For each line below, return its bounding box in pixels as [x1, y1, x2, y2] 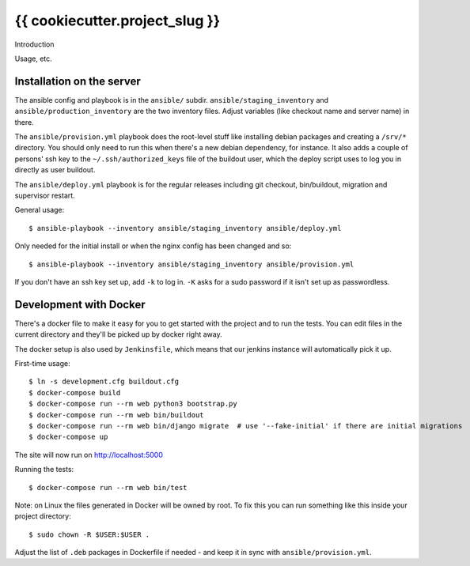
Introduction [14, 40, 55, 49]
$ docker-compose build [28, 388, 121, 397]
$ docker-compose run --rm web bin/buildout [28, 410, 205, 419]
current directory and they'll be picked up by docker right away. [14, 330, 222, 339]
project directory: [14, 511, 71, 521]
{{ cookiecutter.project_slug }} [14, 12, 221, 29]
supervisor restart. [14, 191, 75, 200]
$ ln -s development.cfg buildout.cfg [28, 377, 180, 387]
